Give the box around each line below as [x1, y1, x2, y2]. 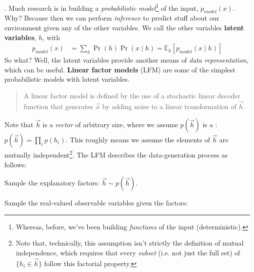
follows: [4, 159, 27, 169]
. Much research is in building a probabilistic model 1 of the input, [4, 1, 198, 13]
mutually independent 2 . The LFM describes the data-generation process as [4, 148, 228, 160]
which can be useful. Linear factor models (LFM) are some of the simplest [4, 64, 235, 74]
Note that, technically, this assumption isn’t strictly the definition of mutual [16, 238, 244, 248]
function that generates [23, 101, 93, 111]
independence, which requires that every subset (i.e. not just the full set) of [16, 248, 240, 258]
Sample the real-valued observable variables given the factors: [4, 198, 188, 208]
